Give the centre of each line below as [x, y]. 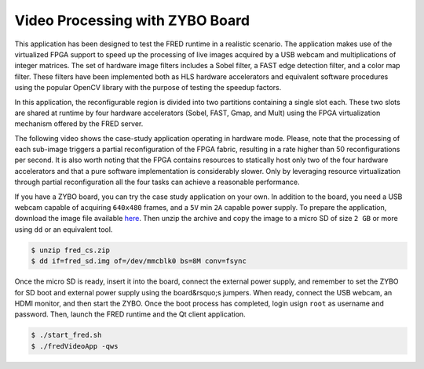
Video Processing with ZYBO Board [132, 20]
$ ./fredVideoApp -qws [75, 346]
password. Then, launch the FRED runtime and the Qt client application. [130, 314]
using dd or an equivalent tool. [64, 229]
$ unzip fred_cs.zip [70, 250]
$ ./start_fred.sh [66, 335]
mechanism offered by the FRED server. [79, 124]
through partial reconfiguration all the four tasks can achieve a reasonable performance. [157, 182]
